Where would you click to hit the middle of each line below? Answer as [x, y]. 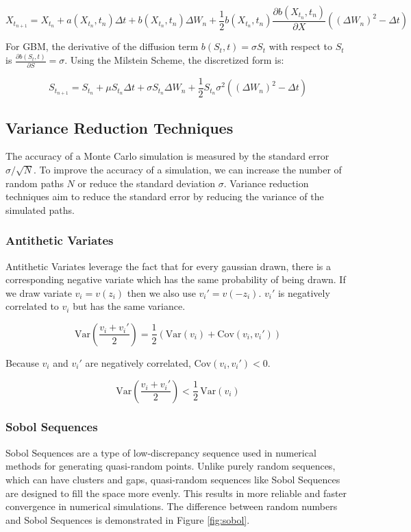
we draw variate [39, 292]
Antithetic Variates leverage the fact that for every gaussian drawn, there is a [168, 266]
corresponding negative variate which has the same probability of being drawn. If [176, 279]
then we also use [161, 292]
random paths [35, 183]
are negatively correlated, [138, 362]
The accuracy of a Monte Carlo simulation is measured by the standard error [167, 156]
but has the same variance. [129, 306]
